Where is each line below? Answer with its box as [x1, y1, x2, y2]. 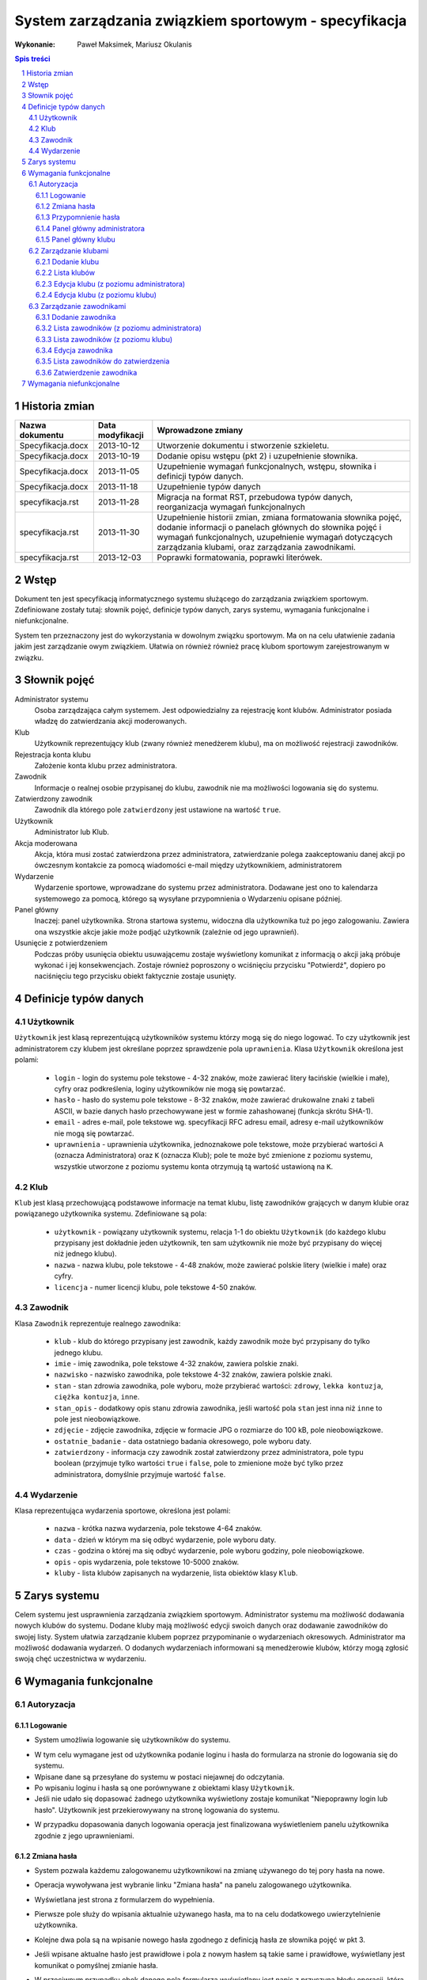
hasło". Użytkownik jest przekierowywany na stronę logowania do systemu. [34, 1805, 280, 1814]
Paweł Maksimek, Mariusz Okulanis [77, 40, 193, 49]
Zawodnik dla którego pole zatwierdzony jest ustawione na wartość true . [34, 805, 282, 815]
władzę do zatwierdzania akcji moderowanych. [34, 717, 187, 726]
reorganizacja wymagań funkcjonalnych [157, 501, 306, 512]
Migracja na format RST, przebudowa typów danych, [157, 492, 353, 503]
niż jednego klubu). [54, 1249, 118, 1258]
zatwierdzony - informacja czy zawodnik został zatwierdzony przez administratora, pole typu [54, 1448, 364, 1457]
